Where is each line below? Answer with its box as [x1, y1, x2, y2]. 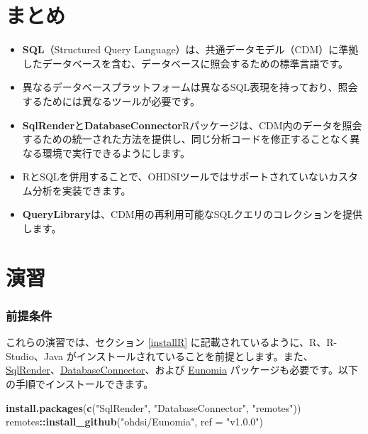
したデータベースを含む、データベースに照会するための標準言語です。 [22, 55, 348, 70]
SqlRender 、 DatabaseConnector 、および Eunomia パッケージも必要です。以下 [6, 362, 358, 377]
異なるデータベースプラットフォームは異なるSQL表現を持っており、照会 [22, 80, 358, 94]
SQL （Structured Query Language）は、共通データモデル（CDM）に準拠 [22, 42, 359, 57]
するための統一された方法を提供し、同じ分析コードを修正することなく [22, 131, 350, 146]
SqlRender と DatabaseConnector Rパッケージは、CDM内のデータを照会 [22, 117, 362, 132]
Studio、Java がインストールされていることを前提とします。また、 [6, 348, 313, 363]
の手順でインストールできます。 [6, 376, 154, 391]
